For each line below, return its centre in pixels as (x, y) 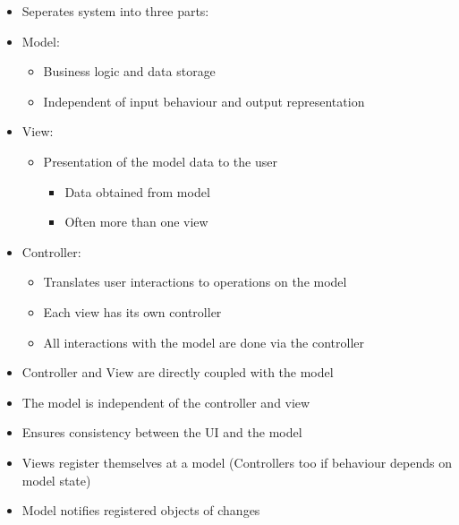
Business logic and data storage (129, 71)
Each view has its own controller (132, 311)
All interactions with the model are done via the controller (204, 342)
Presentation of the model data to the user (160, 161)
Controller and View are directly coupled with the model (178, 372)
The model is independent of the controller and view (166, 402)
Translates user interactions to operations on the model (195, 282)
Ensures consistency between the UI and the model (162, 432)
